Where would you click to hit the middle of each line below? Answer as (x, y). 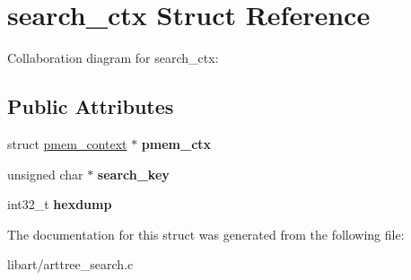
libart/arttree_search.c (70, 264)
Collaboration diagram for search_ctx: (113, 58)
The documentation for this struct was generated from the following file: (206, 234)
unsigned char (45, 174)
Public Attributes (91, 106)
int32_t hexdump (60, 204)
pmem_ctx (176, 143)
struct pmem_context (67, 143)
